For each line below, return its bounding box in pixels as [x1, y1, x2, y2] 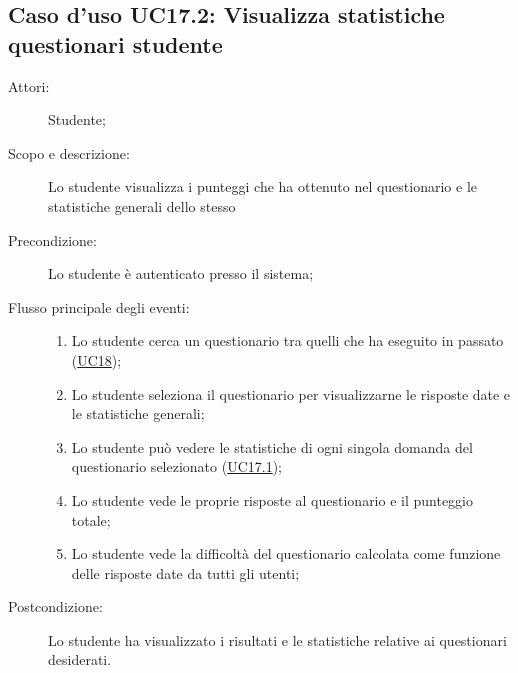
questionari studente [8, 28, 223, 59]
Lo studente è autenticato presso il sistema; [48, 263, 314, 284]
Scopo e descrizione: [8, 142, 130, 163]
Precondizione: [8, 229, 97, 250]
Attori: [8, 75, 50, 96]
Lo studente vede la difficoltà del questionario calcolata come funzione [71, 543, 501, 564]
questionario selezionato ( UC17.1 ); [71, 456, 282, 477]
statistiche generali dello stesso [48, 195, 236, 216]
